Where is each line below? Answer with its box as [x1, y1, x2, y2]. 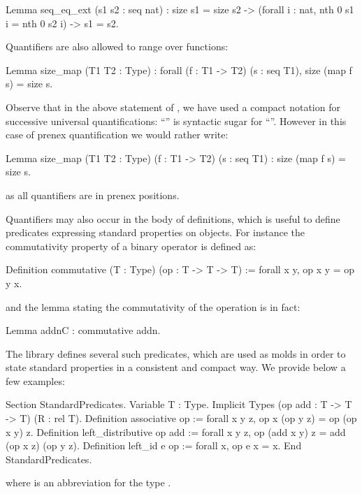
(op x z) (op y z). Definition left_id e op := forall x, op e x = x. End [6, 438, 302, 453]
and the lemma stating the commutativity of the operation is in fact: [6, 299, 301, 314]
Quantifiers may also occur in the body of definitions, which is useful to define [6, 211, 340, 226]
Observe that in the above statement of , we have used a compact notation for [6, 99, 340, 114]
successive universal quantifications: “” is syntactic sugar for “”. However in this [6, 113, 347, 128]
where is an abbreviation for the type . [6, 475, 171, 490]
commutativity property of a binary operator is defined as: [6, 238, 256, 253]
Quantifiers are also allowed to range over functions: [6, 39, 229, 54]
